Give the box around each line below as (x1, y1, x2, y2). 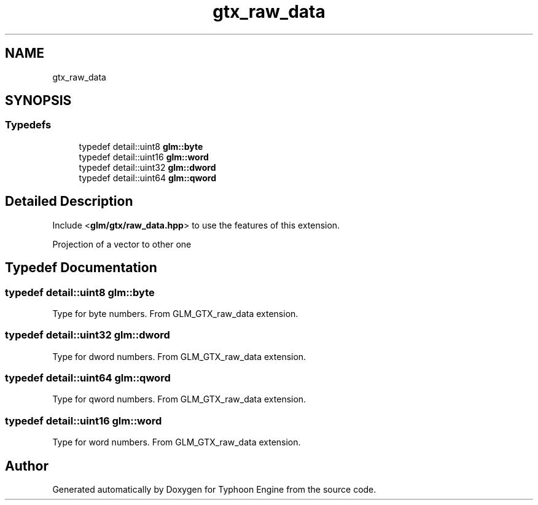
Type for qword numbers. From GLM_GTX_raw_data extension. (52, 394, 306, 405)
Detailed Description (5, 194, 133, 209)
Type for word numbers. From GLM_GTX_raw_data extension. (52, 437, 301, 448)
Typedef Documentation (5, 260, 157, 276)
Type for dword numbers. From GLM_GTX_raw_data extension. (52, 351, 306, 362)
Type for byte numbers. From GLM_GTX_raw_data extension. (52, 308, 298, 319)
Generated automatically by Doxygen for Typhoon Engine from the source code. (52, 483, 376, 495)
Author (5, 458, 49, 474)
